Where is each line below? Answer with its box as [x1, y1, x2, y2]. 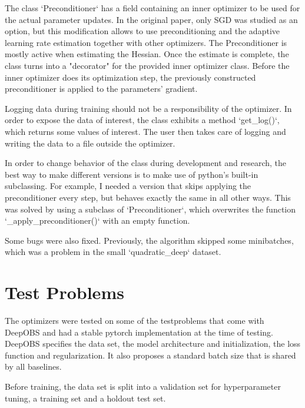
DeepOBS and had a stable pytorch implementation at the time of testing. [5, 326, 273, 338]
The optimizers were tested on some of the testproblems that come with [5, 314, 264, 326]
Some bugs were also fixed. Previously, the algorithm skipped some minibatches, [5, 234, 294, 246]
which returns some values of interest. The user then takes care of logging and [5, 125, 286, 137]
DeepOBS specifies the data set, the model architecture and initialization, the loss [5, 337, 301, 350]
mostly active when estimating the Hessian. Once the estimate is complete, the [5, 48, 289, 60]
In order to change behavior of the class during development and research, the [5, 157, 287, 169]
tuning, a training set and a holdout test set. [5, 392, 166, 404]
